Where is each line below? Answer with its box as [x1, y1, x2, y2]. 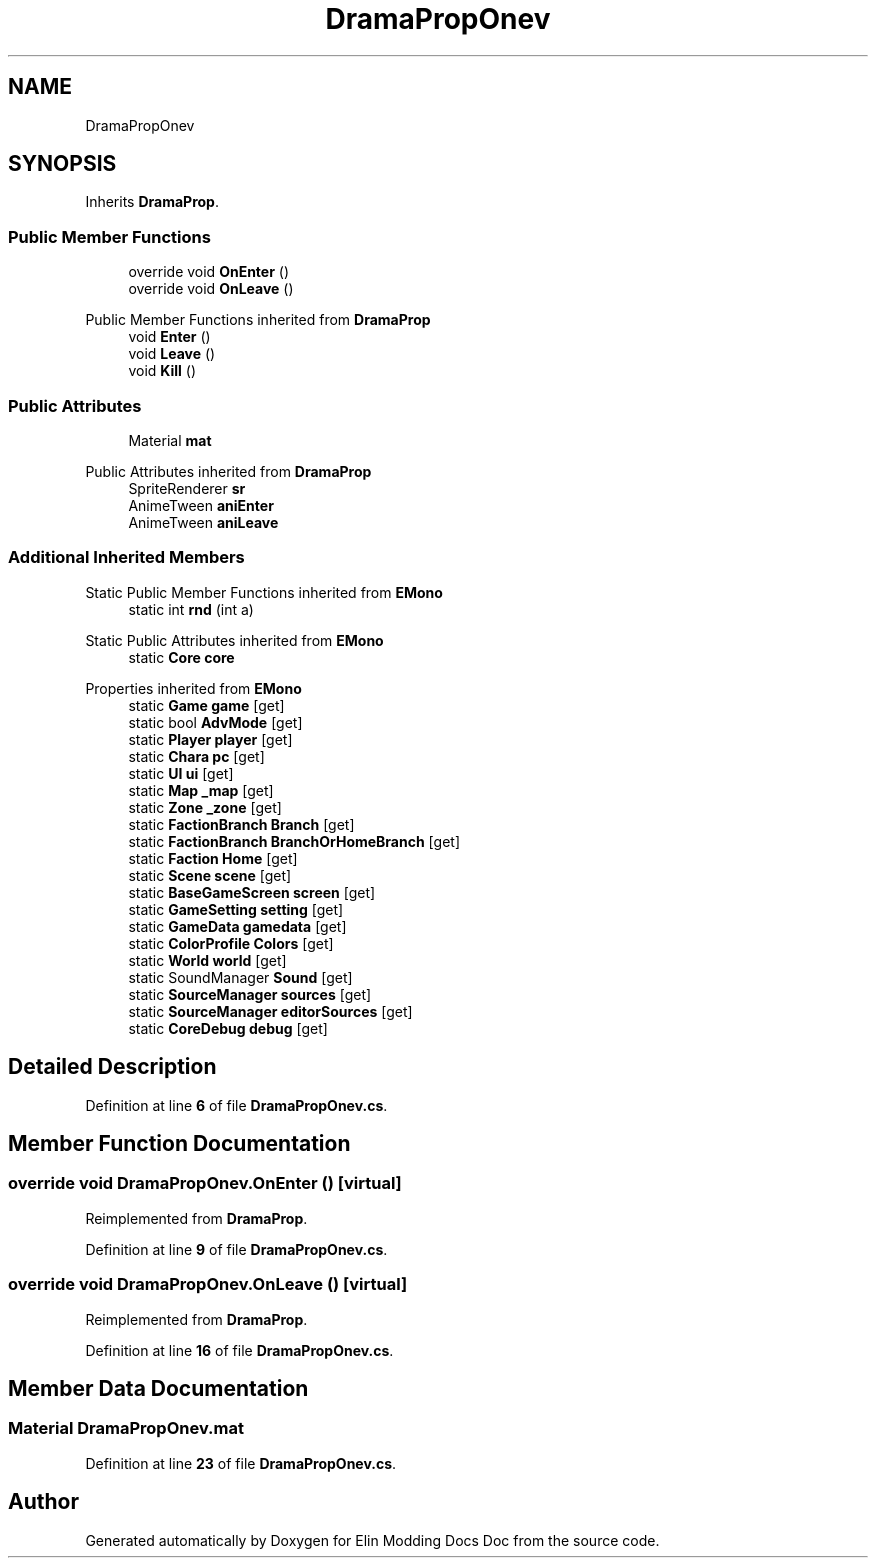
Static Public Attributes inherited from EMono [85, 631, 384, 649]
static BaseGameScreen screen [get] [128, 883, 376, 901]
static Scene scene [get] [128, 866, 292, 884]
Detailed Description [8, 1054, 217, 1080]
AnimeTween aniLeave [128, 513, 279, 531]
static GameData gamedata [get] [128, 917, 347, 935]
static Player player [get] [128, 730, 293, 748]
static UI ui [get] [128, 764, 234, 782]
